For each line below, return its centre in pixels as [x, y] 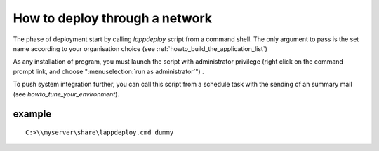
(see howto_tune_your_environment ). [66, 94]
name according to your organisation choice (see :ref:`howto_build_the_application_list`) [140, 48]
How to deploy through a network [112, 18]
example [32, 114]
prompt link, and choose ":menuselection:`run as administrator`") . [109, 71]
